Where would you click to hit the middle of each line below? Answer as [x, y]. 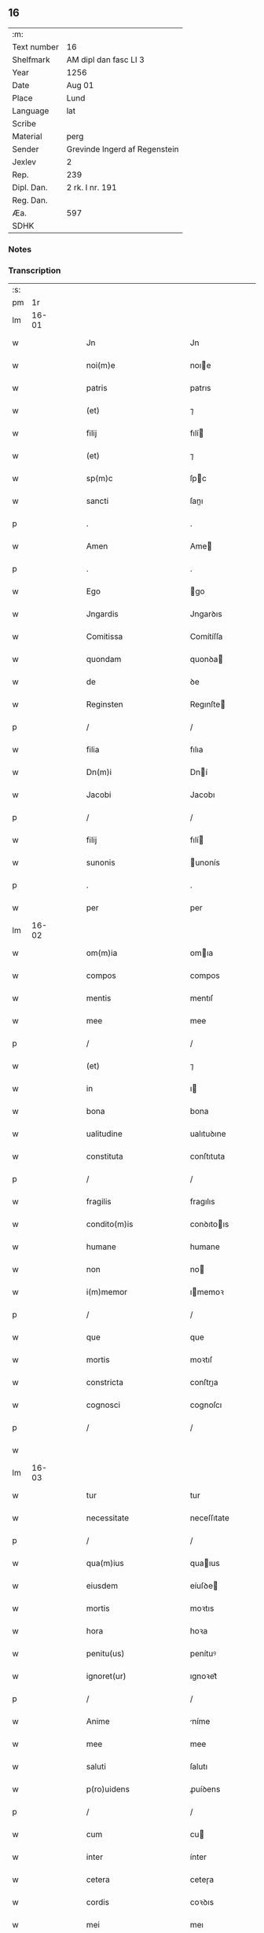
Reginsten [104, 704]
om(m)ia [102, 953]
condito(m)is [110, 1224]
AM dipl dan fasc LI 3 [106, 60]
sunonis [101, 862]
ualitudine [104, 1134]
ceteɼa [202, 1880]
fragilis [99, 1202]
